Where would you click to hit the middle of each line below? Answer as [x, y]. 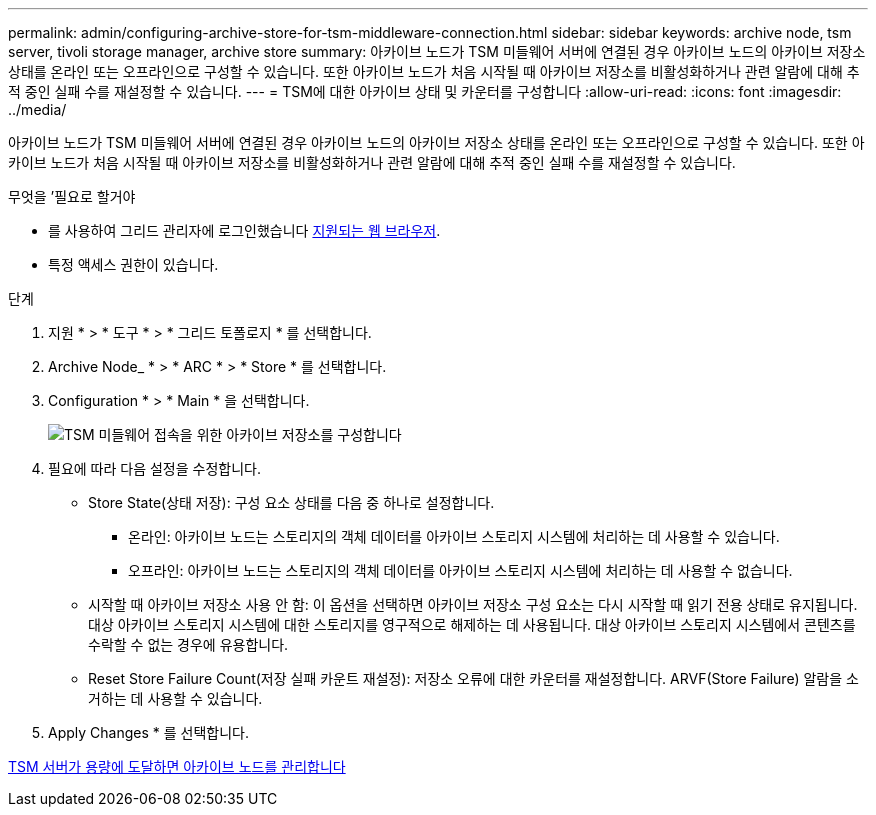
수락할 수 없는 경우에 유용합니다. [188, 644]
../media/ [37, 109]
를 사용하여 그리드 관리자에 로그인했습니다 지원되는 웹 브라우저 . [244, 230]
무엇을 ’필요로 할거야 [72, 196]
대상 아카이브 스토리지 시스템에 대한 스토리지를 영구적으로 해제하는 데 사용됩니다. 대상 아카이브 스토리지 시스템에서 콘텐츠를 [472, 624]
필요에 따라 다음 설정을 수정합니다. [154, 468]
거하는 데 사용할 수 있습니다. [175, 698]
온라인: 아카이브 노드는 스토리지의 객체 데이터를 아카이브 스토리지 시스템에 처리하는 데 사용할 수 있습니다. [454, 536]
